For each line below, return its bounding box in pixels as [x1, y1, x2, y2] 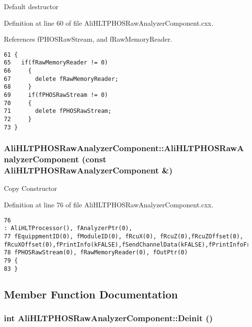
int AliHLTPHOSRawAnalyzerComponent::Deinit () [4, 311, 213, 324]
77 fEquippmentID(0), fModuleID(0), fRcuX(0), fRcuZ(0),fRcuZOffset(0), [4, 233, 243, 240]
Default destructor [4, 1, 59, 11]
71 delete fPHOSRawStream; [4, 108, 111, 115]
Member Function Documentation [4, 286, 178, 301]
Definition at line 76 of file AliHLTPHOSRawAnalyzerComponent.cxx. [4, 200, 214, 209]
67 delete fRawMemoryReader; [4, 75, 119, 82]
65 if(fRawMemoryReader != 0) [4, 59, 108, 66]
